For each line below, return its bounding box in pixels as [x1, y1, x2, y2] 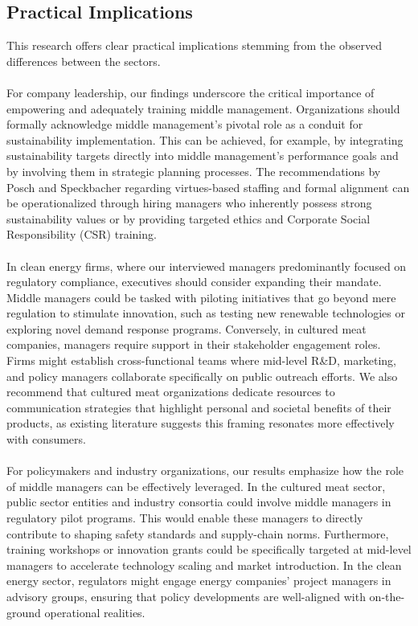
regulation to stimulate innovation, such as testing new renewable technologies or [6, 305, 405, 321]
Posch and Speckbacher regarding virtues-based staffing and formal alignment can [6, 178, 410, 195]
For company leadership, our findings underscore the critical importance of [6, 84, 375, 100]
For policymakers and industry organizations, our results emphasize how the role [6, 462, 404, 479]
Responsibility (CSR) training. [6, 226, 157, 243]
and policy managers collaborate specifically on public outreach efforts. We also [6, 367, 398, 384]
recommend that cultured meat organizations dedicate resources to [6, 383, 335, 400]
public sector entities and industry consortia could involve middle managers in [6, 493, 391, 510]
